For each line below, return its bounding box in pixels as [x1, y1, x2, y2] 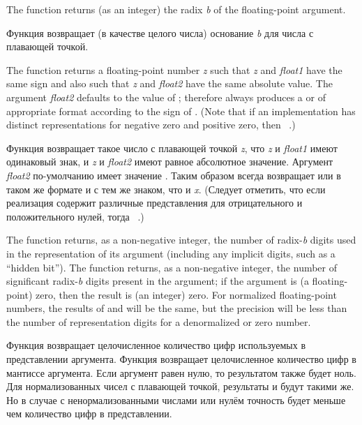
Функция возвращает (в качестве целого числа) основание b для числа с [6, 25, 314, 40]
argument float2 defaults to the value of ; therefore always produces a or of [6, 89, 326, 104]
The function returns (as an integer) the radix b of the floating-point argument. [6, 2, 346, 16]
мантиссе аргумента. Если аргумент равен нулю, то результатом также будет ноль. [6, 365, 356, 380]
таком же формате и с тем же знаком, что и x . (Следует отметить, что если [6, 181, 326, 196]
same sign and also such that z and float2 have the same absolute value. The [6, 76, 333, 91]
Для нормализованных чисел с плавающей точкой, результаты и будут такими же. [6, 379, 354, 394]
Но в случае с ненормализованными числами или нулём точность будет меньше [6, 392, 346, 407]
